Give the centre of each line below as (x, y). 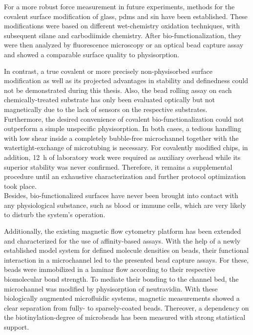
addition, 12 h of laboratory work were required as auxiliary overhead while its (122, 157)
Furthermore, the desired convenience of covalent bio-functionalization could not (124, 119)
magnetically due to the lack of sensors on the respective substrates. (106, 109)
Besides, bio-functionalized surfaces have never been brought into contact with (121, 195)
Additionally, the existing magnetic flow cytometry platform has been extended (123, 231)
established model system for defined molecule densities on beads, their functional (126, 250)
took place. (20, 186)
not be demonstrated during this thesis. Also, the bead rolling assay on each (118, 90)
